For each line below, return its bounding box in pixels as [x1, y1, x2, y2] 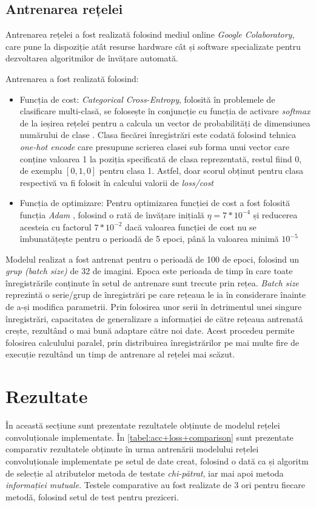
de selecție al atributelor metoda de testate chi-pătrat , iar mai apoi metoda [5, 466, 284, 479]
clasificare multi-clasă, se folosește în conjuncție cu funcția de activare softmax [19, 105, 311, 117]
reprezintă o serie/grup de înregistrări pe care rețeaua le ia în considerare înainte [5, 288, 306, 301]
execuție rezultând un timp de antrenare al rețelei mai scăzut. [5, 348, 235, 360]
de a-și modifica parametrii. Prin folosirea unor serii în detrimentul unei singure [5, 300, 302, 313]
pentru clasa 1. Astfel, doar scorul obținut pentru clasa [99, 164, 303, 177]
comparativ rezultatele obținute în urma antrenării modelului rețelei [5, 443, 259, 455]
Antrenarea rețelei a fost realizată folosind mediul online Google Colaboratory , [5, 28, 295, 41]
